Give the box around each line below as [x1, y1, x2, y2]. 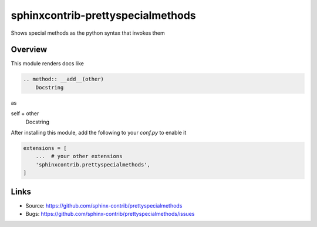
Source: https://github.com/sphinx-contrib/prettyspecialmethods [25, 202, 183, 209]
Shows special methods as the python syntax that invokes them [11, 29, 165, 36]
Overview [11, 45, 48, 55]
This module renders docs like [11, 60, 85, 67]
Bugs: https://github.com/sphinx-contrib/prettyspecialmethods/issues [25, 211, 195, 218]
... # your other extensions [35, 153, 123, 160]
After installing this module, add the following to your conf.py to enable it [11, 129, 187, 136]
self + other [11, 110, 39, 117]
